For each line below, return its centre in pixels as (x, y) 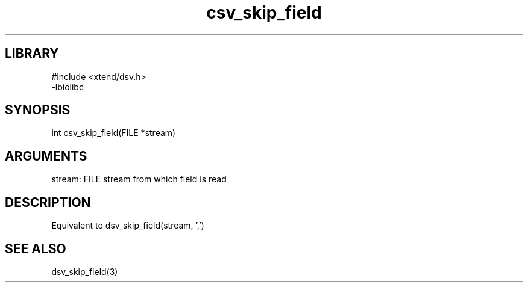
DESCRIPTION (48, 202)
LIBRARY (32, 54)
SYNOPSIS (38, 110)
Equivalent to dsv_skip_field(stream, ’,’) (128, 226)
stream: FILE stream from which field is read (139, 179)
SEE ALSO (36, 248)
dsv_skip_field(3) (85, 271)
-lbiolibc (68, 87)
